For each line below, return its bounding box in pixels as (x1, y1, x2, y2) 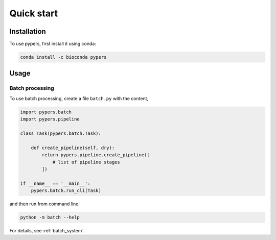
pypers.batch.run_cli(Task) (31, 188, 102, 194)
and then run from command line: (9, 201, 80, 207)
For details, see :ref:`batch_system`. (9, 228, 85, 234)
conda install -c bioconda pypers (20, 54, 107, 60)
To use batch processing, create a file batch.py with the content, (9, 95, 149, 102)
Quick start (9, 8, 58, 19)
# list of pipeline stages (52, 159, 120, 165)
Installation (9, 27, 46, 36)
